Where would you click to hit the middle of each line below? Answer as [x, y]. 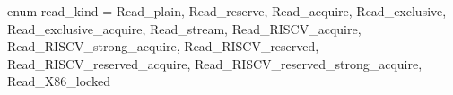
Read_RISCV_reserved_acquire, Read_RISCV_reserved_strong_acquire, [215, 63]
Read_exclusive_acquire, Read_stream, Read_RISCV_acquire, [184, 28]
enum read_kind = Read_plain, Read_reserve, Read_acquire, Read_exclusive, [227, 11]
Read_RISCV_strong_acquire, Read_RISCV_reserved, [163, 46]
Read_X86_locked [59, 81]
